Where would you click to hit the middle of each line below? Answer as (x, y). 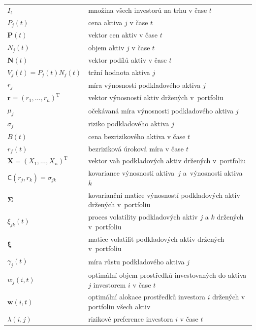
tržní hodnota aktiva (119, 72)
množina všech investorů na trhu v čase (148, 10)
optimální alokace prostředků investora (147, 297)
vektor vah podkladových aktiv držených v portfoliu (167, 161)
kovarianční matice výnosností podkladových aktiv (164, 195)
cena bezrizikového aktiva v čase (137, 136)
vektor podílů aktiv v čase (128, 59)
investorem (110, 284)
